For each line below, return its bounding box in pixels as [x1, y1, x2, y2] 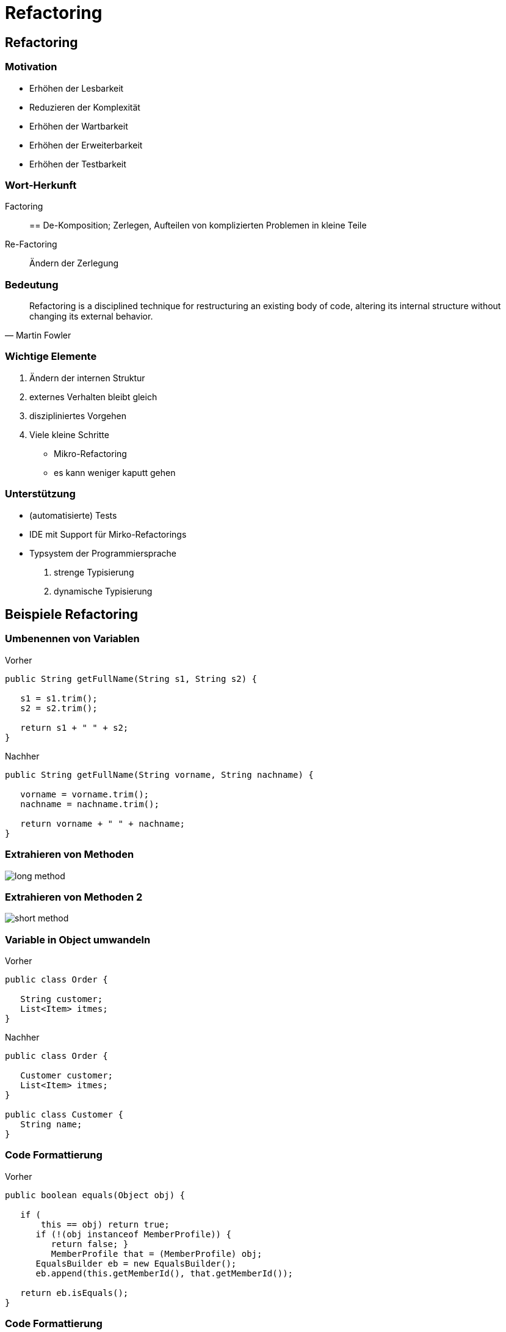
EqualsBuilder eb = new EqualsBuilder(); [35, 1258, 237, 1268]
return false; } [51, 1239, 129, 1249]
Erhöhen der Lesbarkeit [29, 82, 124, 93]
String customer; [20, 994, 103, 1004]
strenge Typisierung [54, 566, 134, 577]
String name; [20, 1119, 82, 1130]
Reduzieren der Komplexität [29, 101, 140, 112]
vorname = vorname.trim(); [20, 789, 150, 799]
